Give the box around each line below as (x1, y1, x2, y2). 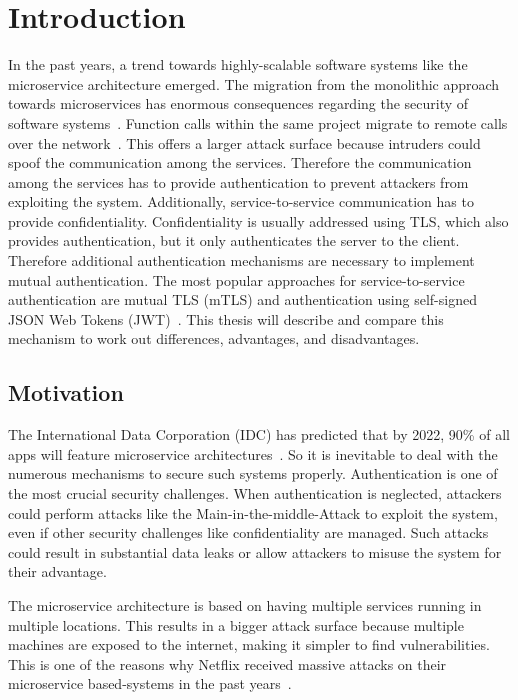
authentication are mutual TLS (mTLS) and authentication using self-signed (8, 289, 477, 310)
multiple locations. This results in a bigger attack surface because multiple (8, 614, 464, 635)
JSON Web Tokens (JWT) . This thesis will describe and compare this (8, 308, 444, 329)
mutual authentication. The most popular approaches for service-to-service (8, 269, 465, 290)
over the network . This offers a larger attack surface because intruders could (8, 132, 481, 153)
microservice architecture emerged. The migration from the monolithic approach (8, 73, 500, 94)
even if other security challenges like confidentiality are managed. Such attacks (8, 522, 489, 543)
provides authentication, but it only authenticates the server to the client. (8, 230, 460, 251)
